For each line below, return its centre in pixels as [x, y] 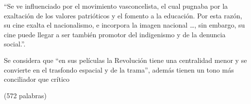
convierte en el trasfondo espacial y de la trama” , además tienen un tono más [119, 69]
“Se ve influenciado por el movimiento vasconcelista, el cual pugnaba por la [116, 6]
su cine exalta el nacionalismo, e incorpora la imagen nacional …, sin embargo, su [125, 25]
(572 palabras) [25, 95]
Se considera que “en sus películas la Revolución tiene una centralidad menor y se [125, 60]
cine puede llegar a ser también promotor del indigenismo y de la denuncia [115, 34]
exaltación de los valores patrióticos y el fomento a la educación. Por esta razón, [123, 15]
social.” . [15, 44]
